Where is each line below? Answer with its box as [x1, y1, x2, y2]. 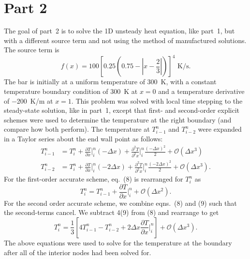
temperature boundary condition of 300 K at [4, 86, 138, 96]
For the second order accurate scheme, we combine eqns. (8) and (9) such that [4, 198, 237, 208]
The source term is [4, 45, 59, 55]
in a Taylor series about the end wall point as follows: [4, 133, 163, 143]
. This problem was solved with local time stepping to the [71, 95, 243, 106]
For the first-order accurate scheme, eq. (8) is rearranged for [4, 174, 183, 184]
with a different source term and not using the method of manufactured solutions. [4, 35, 247, 45]
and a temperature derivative [158, 86, 245, 96]
